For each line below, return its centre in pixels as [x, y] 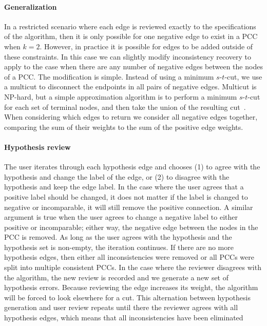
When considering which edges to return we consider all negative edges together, [131, 117]
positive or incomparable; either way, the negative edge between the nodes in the [131, 227]
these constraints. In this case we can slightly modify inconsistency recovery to [128, 56]
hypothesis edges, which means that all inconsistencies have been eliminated [124, 318]
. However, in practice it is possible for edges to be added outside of [146, 46]
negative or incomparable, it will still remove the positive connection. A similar [129, 207]
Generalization [31, 6]
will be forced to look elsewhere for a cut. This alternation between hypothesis [127, 297]
